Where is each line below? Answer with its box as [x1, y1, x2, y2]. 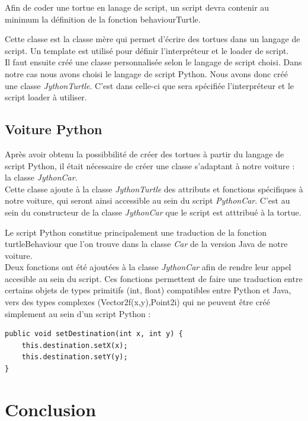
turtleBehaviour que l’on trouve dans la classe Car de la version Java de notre [5, 238, 288, 250]
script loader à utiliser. [5, 91, 87, 103]
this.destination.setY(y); [21, 353, 128, 362]
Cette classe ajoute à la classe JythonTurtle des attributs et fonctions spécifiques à [5, 182, 303, 195]
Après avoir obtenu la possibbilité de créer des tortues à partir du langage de [5, 147, 284, 160]
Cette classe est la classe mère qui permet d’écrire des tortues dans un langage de [5, 33, 300, 45]
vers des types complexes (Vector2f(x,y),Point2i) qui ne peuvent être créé [5, 296, 270, 308]
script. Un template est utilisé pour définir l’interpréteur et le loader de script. [5, 44, 289, 56]
